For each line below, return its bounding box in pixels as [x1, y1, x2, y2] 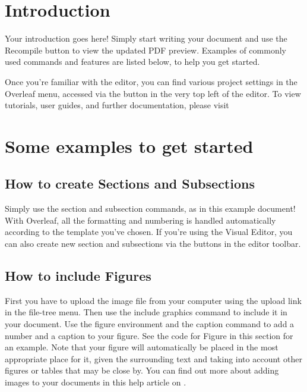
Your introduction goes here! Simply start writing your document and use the [5, 32, 287, 45]
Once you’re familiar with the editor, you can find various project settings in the [5, 75, 297, 87]
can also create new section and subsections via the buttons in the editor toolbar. [5, 237, 301, 250]
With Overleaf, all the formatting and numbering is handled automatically [5, 214, 276, 226]
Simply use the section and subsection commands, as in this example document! [5, 202, 296, 215]
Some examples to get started [5, 133, 254, 158]
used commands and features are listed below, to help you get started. [5, 55, 260, 68]
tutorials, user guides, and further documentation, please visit [5, 99, 229, 111]
